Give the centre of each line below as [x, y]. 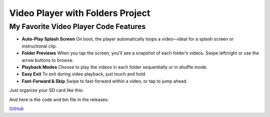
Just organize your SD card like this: [46, 90]
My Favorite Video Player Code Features [77, 26]
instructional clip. [39, 46]
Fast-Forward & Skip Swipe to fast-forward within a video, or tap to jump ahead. [104, 81]
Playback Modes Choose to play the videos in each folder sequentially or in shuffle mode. [114, 67]
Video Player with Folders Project [80, 13]
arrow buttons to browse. [48, 60]
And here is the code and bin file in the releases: [59, 99]
